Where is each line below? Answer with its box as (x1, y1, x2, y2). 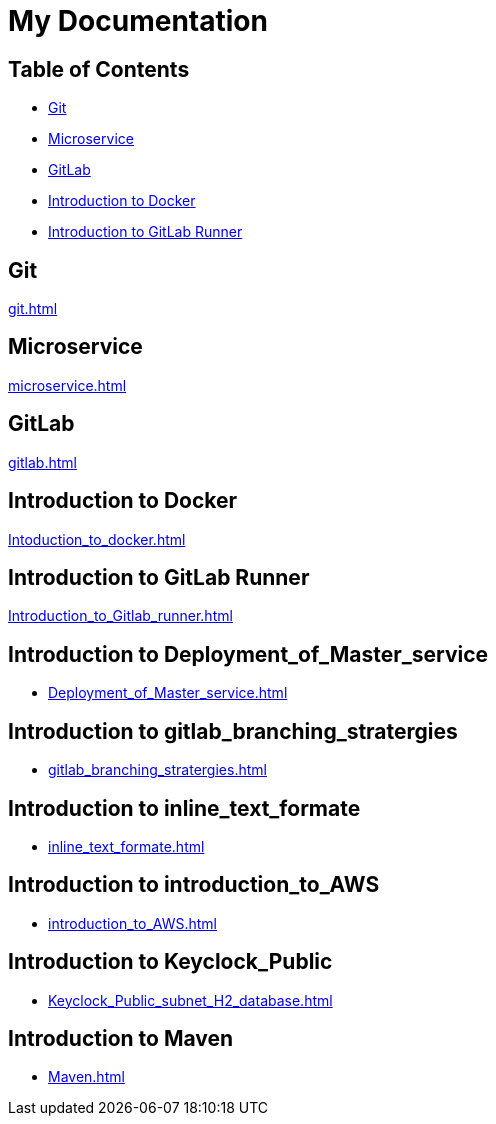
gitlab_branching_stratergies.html (48, 761, 267, 779)
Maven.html (48, 1068, 125, 1086)
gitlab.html (8, 453, 77, 471)
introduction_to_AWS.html (48, 914, 217, 932)
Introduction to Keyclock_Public (8, 949, 333, 975)
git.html (8, 300, 58, 318)
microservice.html (8, 376, 127, 394)
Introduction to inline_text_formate (8, 795, 361, 821)
